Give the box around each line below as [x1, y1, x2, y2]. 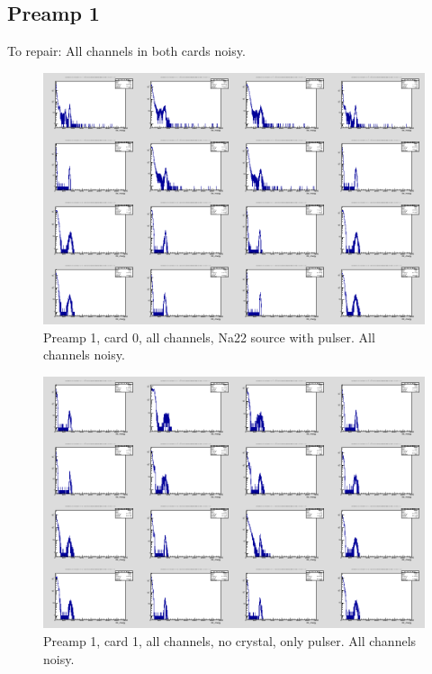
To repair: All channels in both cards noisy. [7, 41, 246, 60]
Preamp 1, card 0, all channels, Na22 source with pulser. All [43, 327, 375, 346]
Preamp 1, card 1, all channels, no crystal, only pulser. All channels [43, 632, 417, 651]
